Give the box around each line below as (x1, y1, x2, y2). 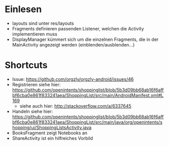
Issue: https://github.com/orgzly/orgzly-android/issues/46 (12, 76, 134, 82)
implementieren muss (12, 31, 58, 37)
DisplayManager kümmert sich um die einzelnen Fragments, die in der (12, 36, 159, 42)
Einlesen (5, 4, 42, 15)
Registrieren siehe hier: (12, 81, 61, 87)
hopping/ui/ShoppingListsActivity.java (12, 124, 92, 130)
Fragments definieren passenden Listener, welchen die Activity (12, 25, 144, 31)
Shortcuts (5, 60, 48, 71)
